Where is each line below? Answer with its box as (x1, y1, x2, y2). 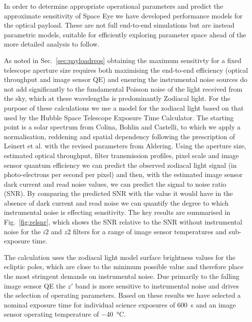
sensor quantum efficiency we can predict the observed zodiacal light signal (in (4, 160, 237, 170)
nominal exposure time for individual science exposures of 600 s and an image (4, 299, 236, 309)
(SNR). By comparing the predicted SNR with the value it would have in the (4, 188, 233, 198)
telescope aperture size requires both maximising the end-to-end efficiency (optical (4, 64, 248, 75)
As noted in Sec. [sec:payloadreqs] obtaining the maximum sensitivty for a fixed (4, 55, 242, 65)
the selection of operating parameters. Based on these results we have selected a (4, 290, 241, 300)
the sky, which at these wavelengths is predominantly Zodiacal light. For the (4, 93, 231, 103)
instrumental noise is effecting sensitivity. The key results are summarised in (4, 207, 231, 217)
